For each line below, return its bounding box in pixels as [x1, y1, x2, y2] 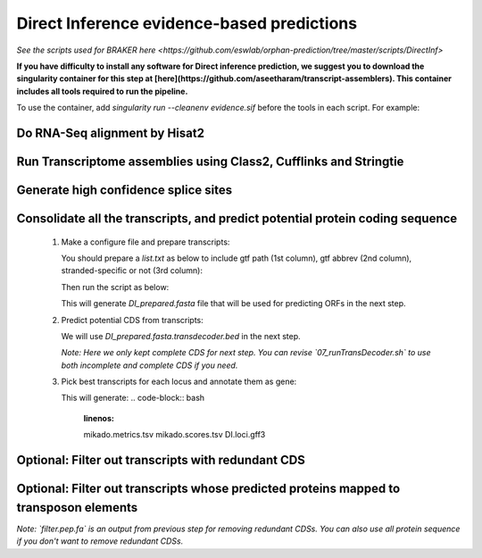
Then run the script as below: [61, 281, 170, 292]
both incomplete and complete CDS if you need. [61, 360, 238, 371]
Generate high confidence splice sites [16, 182, 232, 197]
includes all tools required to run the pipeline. [16, 86, 188, 96]
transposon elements [16, 500, 138, 515]
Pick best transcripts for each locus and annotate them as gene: [61, 376, 297, 387]
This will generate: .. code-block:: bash [61, 393, 205, 404]
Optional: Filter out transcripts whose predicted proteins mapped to [16, 481, 401, 496]
